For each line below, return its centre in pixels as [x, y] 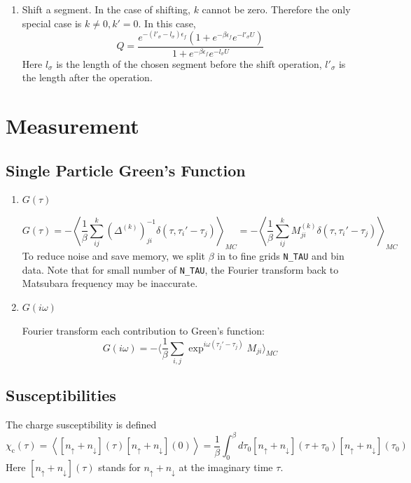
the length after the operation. [87, 77]
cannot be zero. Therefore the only [276, 9]
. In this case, [167, 23]
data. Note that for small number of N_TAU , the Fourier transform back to [180, 269]
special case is [52, 23]
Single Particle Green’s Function [126, 170]
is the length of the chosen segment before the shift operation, [189, 63]
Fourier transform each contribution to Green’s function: [143, 330]
